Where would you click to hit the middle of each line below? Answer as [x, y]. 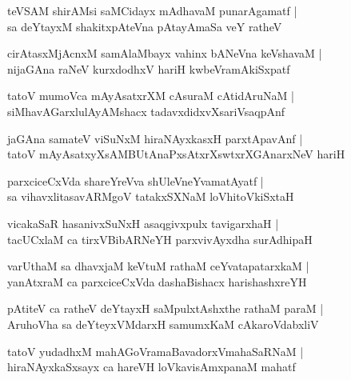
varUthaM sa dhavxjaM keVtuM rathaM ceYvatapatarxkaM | [158, 266]
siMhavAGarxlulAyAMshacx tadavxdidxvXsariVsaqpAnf [146, 111]
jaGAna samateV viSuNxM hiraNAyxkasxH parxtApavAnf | [155, 138]
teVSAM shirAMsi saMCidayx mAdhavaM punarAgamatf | [152, 10]
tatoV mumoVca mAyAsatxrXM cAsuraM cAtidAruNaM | [151, 96]
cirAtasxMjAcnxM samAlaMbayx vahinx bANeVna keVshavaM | [165, 53]
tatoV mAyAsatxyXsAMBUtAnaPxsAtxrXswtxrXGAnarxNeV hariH [176, 154]
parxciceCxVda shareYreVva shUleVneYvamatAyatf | [136, 180]
